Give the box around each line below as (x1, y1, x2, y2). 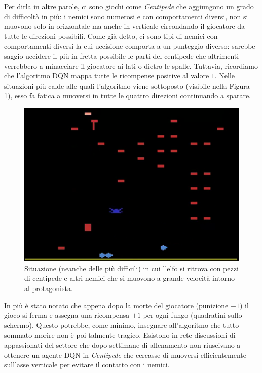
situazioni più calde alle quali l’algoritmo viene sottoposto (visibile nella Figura (4, 80, 250, 91)
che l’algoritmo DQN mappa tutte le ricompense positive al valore (4, 70, 209, 81)
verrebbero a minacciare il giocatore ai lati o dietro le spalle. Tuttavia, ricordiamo (4, 60, 258, 71)
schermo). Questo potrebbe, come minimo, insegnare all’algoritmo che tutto (4, 319, 239, 330)
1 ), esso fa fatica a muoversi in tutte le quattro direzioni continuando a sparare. (4, 90, 251, 101)
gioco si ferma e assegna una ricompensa (4, 310, 130, 320)
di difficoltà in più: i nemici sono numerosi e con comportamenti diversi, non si (4, 11, 248, 21)
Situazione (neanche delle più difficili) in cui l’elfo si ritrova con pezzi (24, 263, 239, 273)
